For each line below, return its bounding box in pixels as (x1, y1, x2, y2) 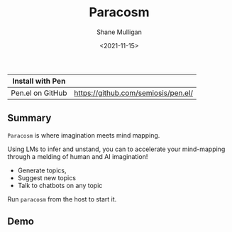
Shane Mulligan (96, 28, 142, 36)
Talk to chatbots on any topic (17, 181, 103, 189)
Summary (7, 112, 52, 124)
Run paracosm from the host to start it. (7, 194, 117, 203)
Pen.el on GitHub (11, 88, 67, 98)
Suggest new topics (17, 173, 77, 182)
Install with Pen (12, 76, 66, 86)
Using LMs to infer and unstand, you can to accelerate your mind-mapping (7, 145, 226, 153)
